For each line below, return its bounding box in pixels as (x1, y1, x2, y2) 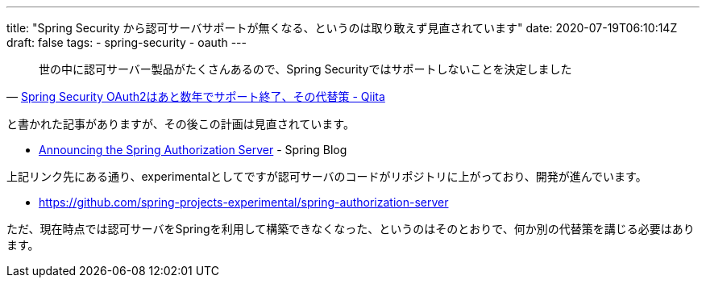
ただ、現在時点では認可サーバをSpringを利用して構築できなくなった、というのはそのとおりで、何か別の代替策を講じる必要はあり (6, 222, 695, 236)
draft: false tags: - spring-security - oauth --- (6, 35, 247, 49)
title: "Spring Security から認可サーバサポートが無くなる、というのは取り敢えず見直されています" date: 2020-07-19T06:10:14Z (6, 21, 678, 35)
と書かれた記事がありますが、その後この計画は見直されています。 (6, 117, 355, 131)
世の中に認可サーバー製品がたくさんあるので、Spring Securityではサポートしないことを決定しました (39, 62, 572, 76)
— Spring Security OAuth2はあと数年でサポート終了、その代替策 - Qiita (6, 90, 385, 103)
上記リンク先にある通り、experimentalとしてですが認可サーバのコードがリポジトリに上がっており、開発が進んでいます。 (6, 169, 647, 183)
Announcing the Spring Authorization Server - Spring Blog (39, 143, 347, 157)
